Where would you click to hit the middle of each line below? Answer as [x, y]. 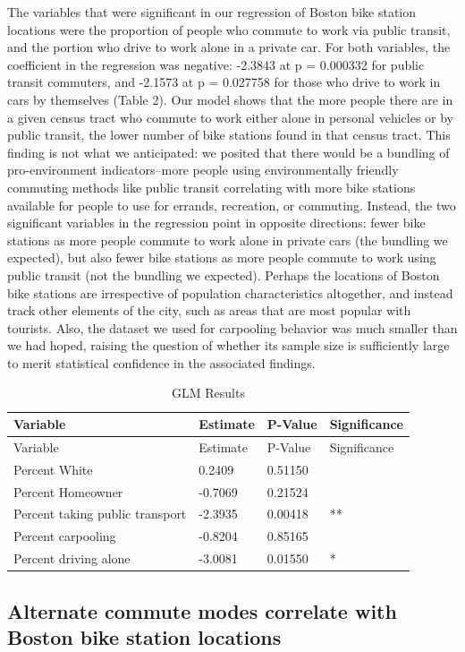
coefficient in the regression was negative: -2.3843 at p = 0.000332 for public [216, 64]
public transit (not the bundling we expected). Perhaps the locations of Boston [224, 275]
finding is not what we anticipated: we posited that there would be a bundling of [228, 152]
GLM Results [208, 393]
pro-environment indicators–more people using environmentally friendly [203, 170]
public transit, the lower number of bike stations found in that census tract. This [229, 135]
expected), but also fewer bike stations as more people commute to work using [222, 257]
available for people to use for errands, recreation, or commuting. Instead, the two [232, 205]
